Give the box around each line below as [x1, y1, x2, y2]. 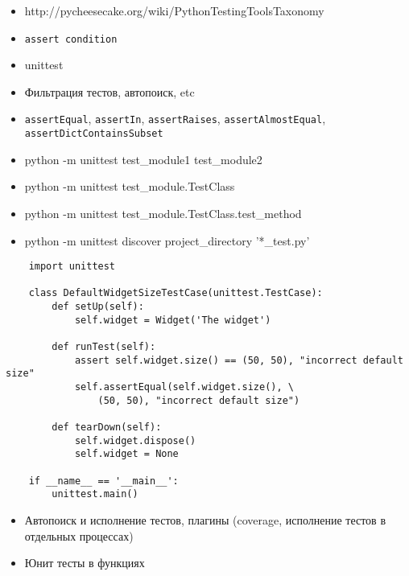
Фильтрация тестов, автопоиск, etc [24, 83, 195, 100]
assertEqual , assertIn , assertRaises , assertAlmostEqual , [24, 110, 326, 127]
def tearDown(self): [52, 422, 162, 433]
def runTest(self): [52, 341, 156, 353]
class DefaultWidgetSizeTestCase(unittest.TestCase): [28, 287, 323, 299]
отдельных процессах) [24, 527, 134, 544]
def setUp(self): [52, 301, 144, 313]
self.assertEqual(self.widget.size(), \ [74, 381, 294, 393]
